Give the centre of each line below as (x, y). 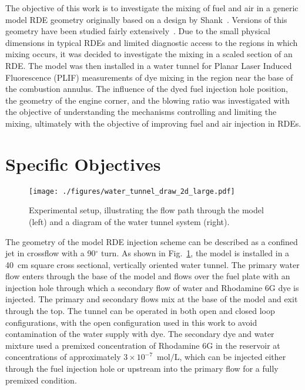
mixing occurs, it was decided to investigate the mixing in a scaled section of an (149, 54)
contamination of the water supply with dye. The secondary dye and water (140, 334)
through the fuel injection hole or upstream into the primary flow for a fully (142, 368)
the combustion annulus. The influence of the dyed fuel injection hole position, (147, 89)
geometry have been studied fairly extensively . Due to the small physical (138, 31)
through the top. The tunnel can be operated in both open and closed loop (140, 311)
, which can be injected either (233, 357)
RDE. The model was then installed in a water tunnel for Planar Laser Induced (149, 65)
